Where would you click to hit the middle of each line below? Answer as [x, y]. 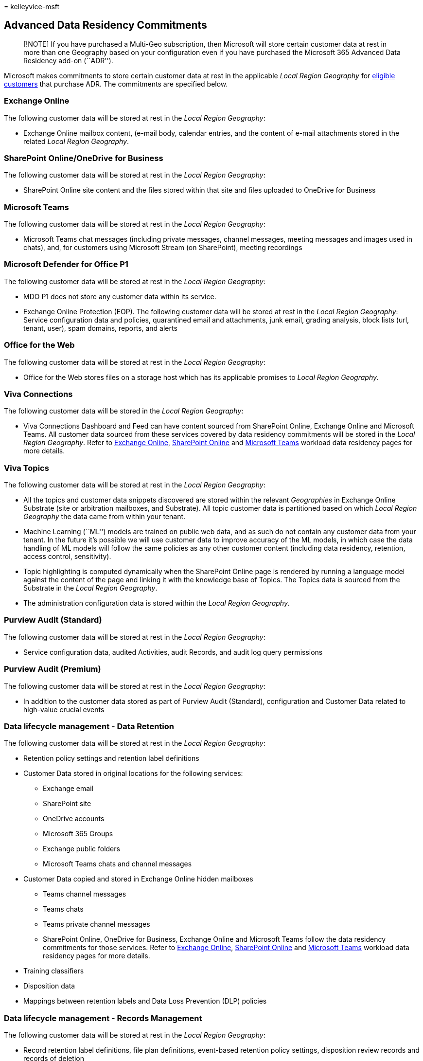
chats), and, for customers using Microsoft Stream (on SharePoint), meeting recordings [163, 248]
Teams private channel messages [97, 924]
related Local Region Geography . [76, 141]
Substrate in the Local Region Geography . [90, 588]
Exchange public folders [81, 849]
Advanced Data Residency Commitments [106, 25]
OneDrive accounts [74, 819]
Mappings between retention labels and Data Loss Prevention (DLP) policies [145, 1001]
